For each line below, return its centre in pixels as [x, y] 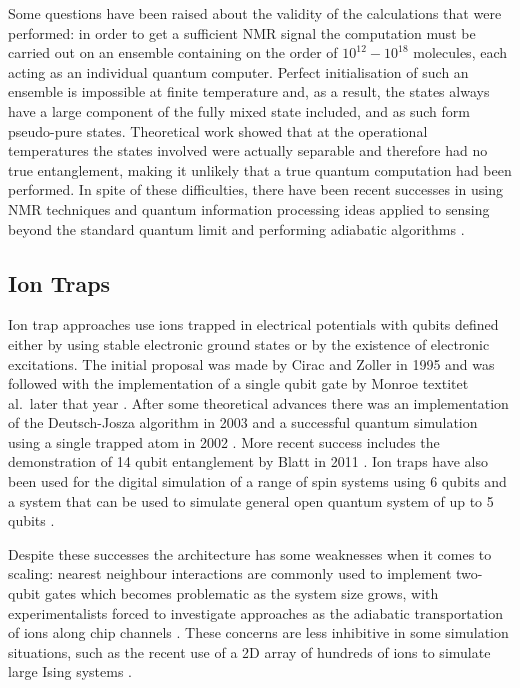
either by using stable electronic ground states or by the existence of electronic [249, 343]
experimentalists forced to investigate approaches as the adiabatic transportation [255, 612]
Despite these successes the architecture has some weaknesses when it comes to [250, 553]
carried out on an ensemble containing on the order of [173, 52]
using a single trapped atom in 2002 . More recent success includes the [224, 441]
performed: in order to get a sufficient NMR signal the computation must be [242, 32]
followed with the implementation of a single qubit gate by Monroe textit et [238, 383]
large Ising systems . [70, 671]
